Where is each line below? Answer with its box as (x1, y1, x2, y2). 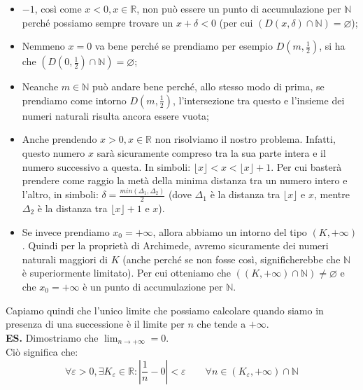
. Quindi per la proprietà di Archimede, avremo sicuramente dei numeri (22, 238, 329, 253)
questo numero (22, 145, 85, 160)
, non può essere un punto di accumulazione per (136, 1, 341, 15)
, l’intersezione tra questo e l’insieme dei (173, 92, 345, 107)
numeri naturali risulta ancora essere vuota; (22, 108, 210, 123)
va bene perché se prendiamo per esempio (94, 39, 273, 53)
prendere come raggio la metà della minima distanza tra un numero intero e (22, 173, 348, 188)
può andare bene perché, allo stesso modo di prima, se (92, 79, 325, 94)
